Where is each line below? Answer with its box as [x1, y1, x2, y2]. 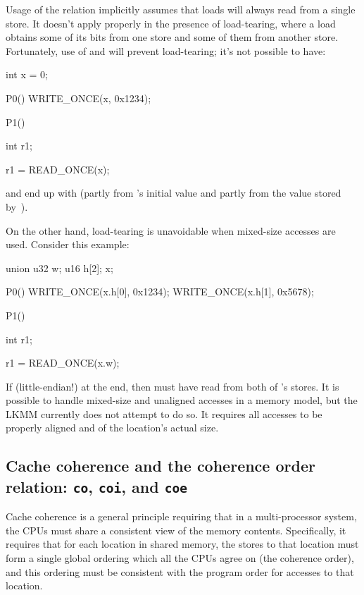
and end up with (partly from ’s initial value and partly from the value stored [6, 185, 341, 200]
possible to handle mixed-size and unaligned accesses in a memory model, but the [6, 393, 358, 407]
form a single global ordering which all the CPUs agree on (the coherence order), [6, 551, 354, 565]
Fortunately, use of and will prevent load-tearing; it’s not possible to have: [6, 43, 326, 58]
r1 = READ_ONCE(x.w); [6, 355, 120, 370]
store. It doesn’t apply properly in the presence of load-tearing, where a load [6, 16, 336, 30]
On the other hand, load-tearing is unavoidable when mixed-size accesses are [6, 223, 336, 238]
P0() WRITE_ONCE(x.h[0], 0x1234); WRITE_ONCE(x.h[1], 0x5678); [6, 284, 314, 299]
